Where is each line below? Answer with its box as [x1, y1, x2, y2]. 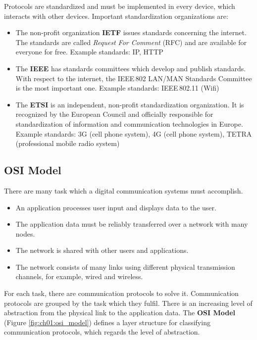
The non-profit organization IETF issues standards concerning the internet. [15, 27, 247, 38]
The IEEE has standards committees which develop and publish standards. [15, 63, 246, 73]
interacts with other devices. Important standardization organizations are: [4, 10, 228, 21]
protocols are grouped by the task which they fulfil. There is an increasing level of [4, 297, 253, 308]
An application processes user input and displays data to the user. [15, 202, 216, 212]
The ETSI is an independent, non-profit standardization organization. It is [15, 99, 244, 109]
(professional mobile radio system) [15, 138, 120, 148]
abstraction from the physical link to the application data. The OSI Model [4, 307, 236, 318]
